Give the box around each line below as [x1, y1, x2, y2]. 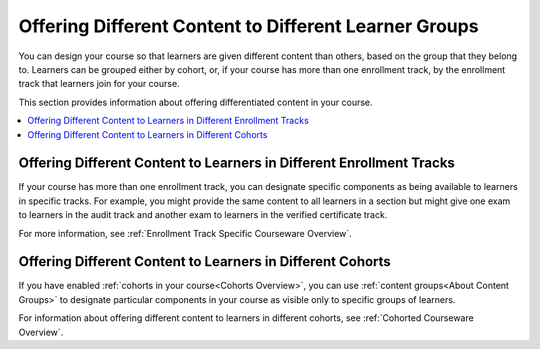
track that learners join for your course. [18, 78, 180, 90]
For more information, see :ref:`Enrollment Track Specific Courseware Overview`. [18, 227, 352, 239]
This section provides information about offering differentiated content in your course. [18, 96, 374, 108]
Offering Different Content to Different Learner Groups [18, 15, 479, 37]
